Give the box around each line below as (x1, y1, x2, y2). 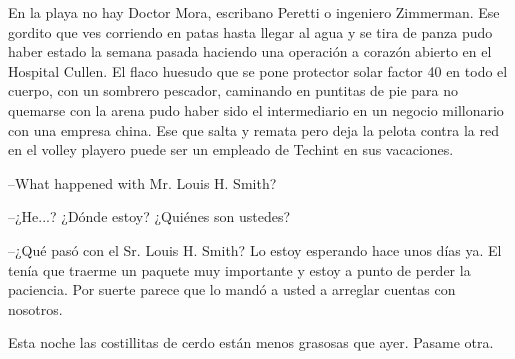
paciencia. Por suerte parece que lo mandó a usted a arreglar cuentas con (8, 279, 456, 300)
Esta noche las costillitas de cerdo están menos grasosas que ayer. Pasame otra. (8, 332, 494, 353)
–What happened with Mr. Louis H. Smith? (8, 172, 277, 193)
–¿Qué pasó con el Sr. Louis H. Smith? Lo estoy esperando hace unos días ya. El (8, 239, 502, 260)
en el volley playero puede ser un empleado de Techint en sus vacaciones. (8, 139, 454, 160)
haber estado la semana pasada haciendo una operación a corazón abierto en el (8, 41, 492, 62)
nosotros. (8, 298, 63, 319)
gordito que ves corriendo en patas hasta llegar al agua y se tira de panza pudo (8, 21, 493, 42)
